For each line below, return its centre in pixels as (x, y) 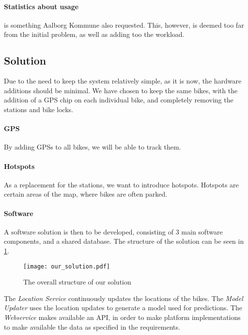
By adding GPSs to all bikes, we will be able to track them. (93, 147)
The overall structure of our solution (77, 282)
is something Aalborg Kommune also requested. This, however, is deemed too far (124, 25)
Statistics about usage (41, 6)
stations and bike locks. (39, 109)
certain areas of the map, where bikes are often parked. (86, 194)
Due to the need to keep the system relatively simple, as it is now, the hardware (123, 81)
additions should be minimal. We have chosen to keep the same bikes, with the (121, 90)
